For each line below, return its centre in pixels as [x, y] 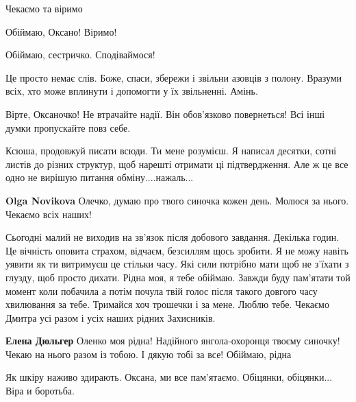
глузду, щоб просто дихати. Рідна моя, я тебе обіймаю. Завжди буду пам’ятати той [178, 277]
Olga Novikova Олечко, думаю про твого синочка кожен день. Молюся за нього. [177, 200]
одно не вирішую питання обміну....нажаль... [100, 177]
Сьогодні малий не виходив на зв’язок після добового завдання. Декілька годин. [173, 237]
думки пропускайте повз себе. [68, 127]
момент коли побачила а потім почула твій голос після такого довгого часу [162, 291]
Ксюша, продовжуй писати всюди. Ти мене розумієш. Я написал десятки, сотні [171, 151]
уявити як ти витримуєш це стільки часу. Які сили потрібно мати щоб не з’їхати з [177, 264]
